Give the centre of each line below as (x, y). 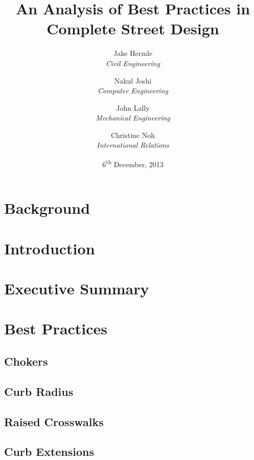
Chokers (26, 361)
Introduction (50, 248)
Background (47, 208)
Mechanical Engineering (133, 118)
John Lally (133, 107)
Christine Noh (133, 135)
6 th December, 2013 (133, 163)
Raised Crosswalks (54, 421)
